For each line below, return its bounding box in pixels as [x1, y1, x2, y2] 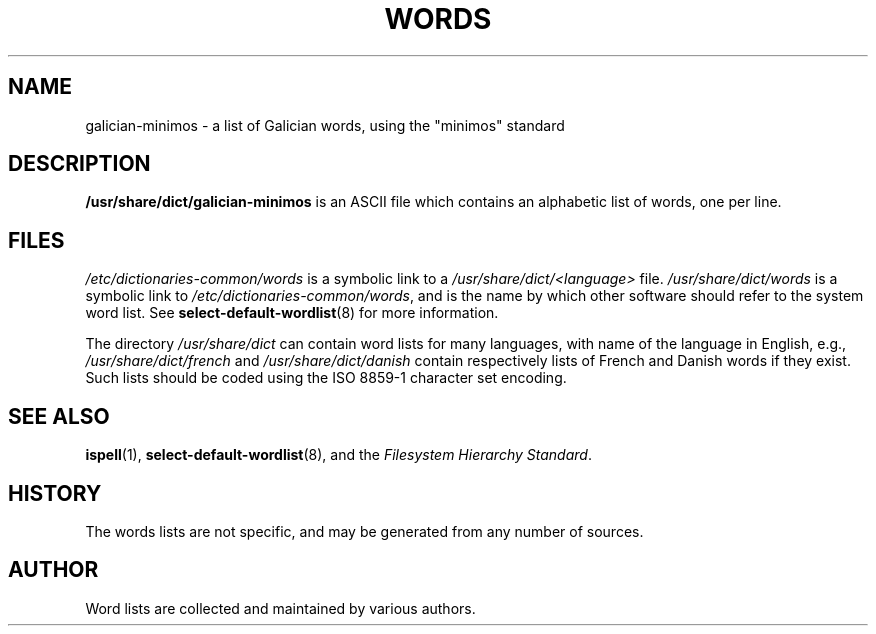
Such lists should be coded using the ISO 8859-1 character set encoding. [85, 369, 567, 387]
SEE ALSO [8, 403, 110, 429]
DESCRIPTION [8, 151, 151, 177]
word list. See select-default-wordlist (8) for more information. [85, 304, 499, 322]
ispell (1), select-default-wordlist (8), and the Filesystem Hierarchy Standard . [85, 446, 592, 464]
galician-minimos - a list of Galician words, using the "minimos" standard [85, 116, 565, 134]
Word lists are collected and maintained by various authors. [85, 599, 476, 617]
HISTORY [8, 480, 102, 506]
